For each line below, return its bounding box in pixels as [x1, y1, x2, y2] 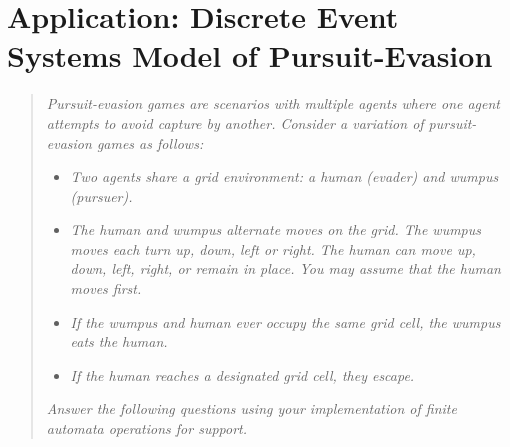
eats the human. [70, 331, 168, 352]
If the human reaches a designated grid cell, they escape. [70, 364, 415, 385]
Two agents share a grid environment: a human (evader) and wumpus [70, 166, 499, 187]
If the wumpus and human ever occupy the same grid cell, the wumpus [70, 311, 501, 332]
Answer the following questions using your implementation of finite [46, 398, 457, 419]
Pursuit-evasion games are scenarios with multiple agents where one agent [46, 93, 501, 114]
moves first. [70, 278, 142, 299]
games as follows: [96, 132, 204, 153]
